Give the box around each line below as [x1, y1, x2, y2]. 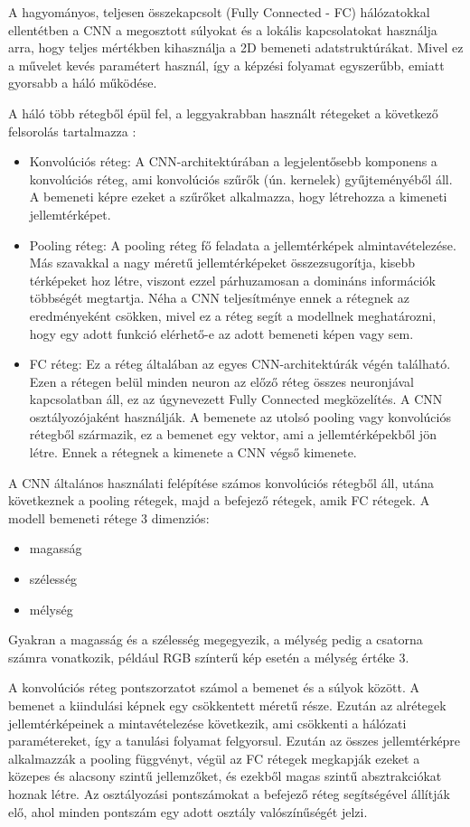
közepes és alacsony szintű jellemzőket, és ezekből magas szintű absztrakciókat [8, 766, 442, 785]
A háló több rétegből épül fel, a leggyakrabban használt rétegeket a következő [8, 103, 438, 122]
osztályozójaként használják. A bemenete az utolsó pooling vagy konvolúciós [29, 407, 451, 426]
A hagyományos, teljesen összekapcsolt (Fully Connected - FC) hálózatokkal [8, 3, 430, 21]
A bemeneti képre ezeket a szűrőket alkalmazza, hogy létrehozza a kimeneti [29, 187, 447, 206]
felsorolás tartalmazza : [8, 121, 136, 140]
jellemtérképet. [29, 204, 111, 223]
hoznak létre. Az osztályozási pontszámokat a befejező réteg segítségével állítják [8, 784, 450, 803]
